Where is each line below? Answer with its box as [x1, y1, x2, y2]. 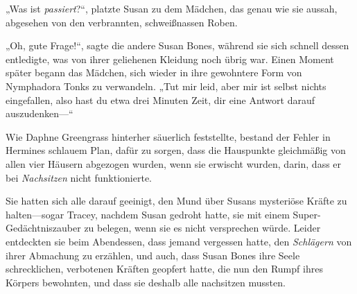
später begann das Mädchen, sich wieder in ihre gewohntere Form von [6, 65, 302, 80]
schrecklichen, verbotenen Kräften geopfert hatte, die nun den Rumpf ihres [6, 261, 323, 276]
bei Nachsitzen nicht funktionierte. [6, 170, 152, 184]
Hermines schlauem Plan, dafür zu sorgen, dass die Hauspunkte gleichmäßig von [6, 143, 346, 157]
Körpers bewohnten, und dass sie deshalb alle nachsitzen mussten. [6, 275, 286, 289]
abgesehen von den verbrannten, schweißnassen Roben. [6, 15, 238, 29]
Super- [293, 207, 321, 221]
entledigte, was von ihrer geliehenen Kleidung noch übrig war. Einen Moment [6, 51, 334, 66]
